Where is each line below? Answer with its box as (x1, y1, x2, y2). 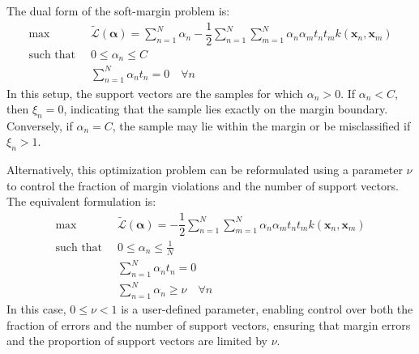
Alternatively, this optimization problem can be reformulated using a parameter (6, 161, 403, 178)
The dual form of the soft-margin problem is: (6, 2, 230, 19)
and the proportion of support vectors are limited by (6, 332, 267, 349)
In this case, (6, 301, 66, 318)
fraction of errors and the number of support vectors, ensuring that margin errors (6, 316, 411, 333)
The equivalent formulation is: (6, 193, 156, 210)
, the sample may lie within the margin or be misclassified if (112, 117, 411, 134)
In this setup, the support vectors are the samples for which (6, 84, 304, 101)
